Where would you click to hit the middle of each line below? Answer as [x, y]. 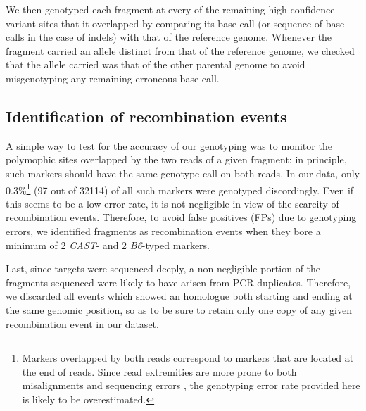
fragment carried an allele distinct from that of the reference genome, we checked [180, 50]
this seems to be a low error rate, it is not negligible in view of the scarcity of [172, 203]
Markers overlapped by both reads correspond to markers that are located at [188, 358]
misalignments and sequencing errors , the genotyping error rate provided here [191, 385]
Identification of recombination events [146, 116]
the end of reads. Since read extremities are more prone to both [159, 371]
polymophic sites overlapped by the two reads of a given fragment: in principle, [176, 159]
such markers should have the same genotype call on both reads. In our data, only [183, 173]
